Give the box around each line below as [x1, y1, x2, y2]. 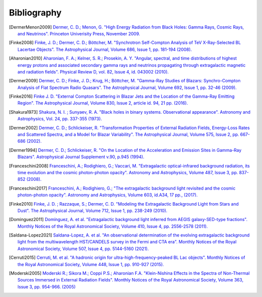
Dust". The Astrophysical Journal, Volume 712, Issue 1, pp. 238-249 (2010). [17, 208, 167, 213]
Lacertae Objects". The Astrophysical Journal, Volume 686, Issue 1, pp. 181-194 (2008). [17, 46, 192, 52]
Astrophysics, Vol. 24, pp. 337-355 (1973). [17, 116, 102, 122]
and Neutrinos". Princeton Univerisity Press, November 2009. [17, 30, 140, 36]
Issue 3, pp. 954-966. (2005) [17, 283, 76, 290]
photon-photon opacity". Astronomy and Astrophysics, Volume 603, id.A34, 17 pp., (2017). [17, 192, 198, 198]
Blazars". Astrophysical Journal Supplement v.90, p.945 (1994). [17, 154, 145, 160]
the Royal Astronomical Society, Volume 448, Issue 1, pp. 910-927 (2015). [17, 261, 164, 267]
